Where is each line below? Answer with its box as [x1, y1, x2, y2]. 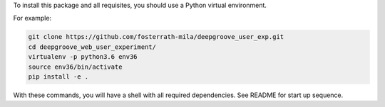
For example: [13, 14, 52, 23]
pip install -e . [28, 72, 89, 81]
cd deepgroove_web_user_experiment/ [28, 43, 157, 51]
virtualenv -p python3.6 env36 [28, 53, 138, 61]
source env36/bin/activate [28, 62, 123, 71]
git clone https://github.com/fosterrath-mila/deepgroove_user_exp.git [28, 33, 284, 41]
